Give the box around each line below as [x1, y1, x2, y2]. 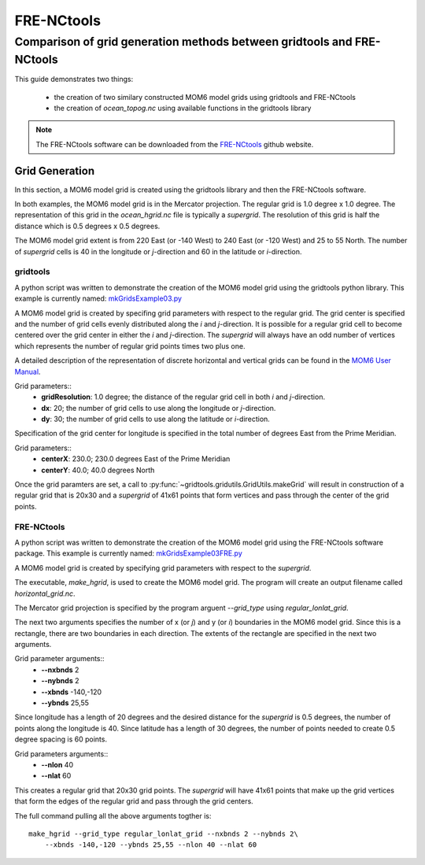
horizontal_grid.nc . [14, 589, 76, 598]
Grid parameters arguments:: [14, 749, 109, 759]
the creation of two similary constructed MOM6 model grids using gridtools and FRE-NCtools [54, 92, 356, 102]
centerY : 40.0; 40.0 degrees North [41, 465, 155, 475]
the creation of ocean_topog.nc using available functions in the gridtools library [54, 103, 312, 113]
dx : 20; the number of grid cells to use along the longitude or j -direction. [41, 403, 276, 412]
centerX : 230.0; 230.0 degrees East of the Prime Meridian [41, 454, 231, 464]
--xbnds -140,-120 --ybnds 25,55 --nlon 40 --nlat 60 [44, 841, 257, 849]
